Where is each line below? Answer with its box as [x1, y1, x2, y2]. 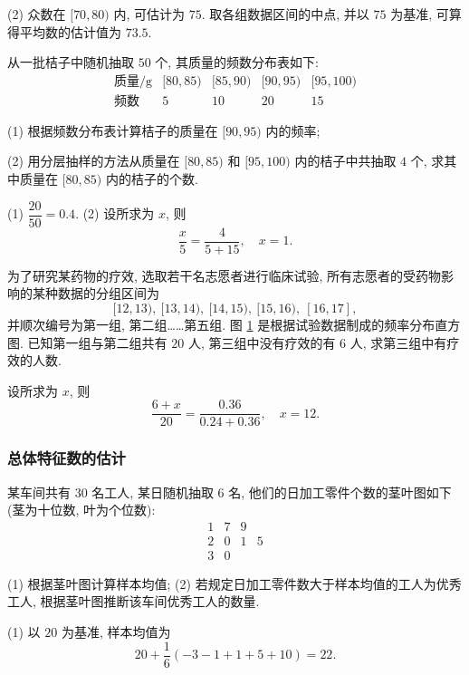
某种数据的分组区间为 [32, 284, 159, 303]
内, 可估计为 [113, 5, 186, 23]
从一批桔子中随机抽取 [7, 53, 134, 72]
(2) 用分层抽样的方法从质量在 [7, 151, 180, 170]
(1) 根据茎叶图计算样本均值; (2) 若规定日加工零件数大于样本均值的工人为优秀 [7, 574, 462, 593]
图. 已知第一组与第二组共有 [7, 333, 167, 352]
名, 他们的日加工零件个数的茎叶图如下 [228, 482, 452, 501]
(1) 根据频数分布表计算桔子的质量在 [7, 121, 218, 140]
